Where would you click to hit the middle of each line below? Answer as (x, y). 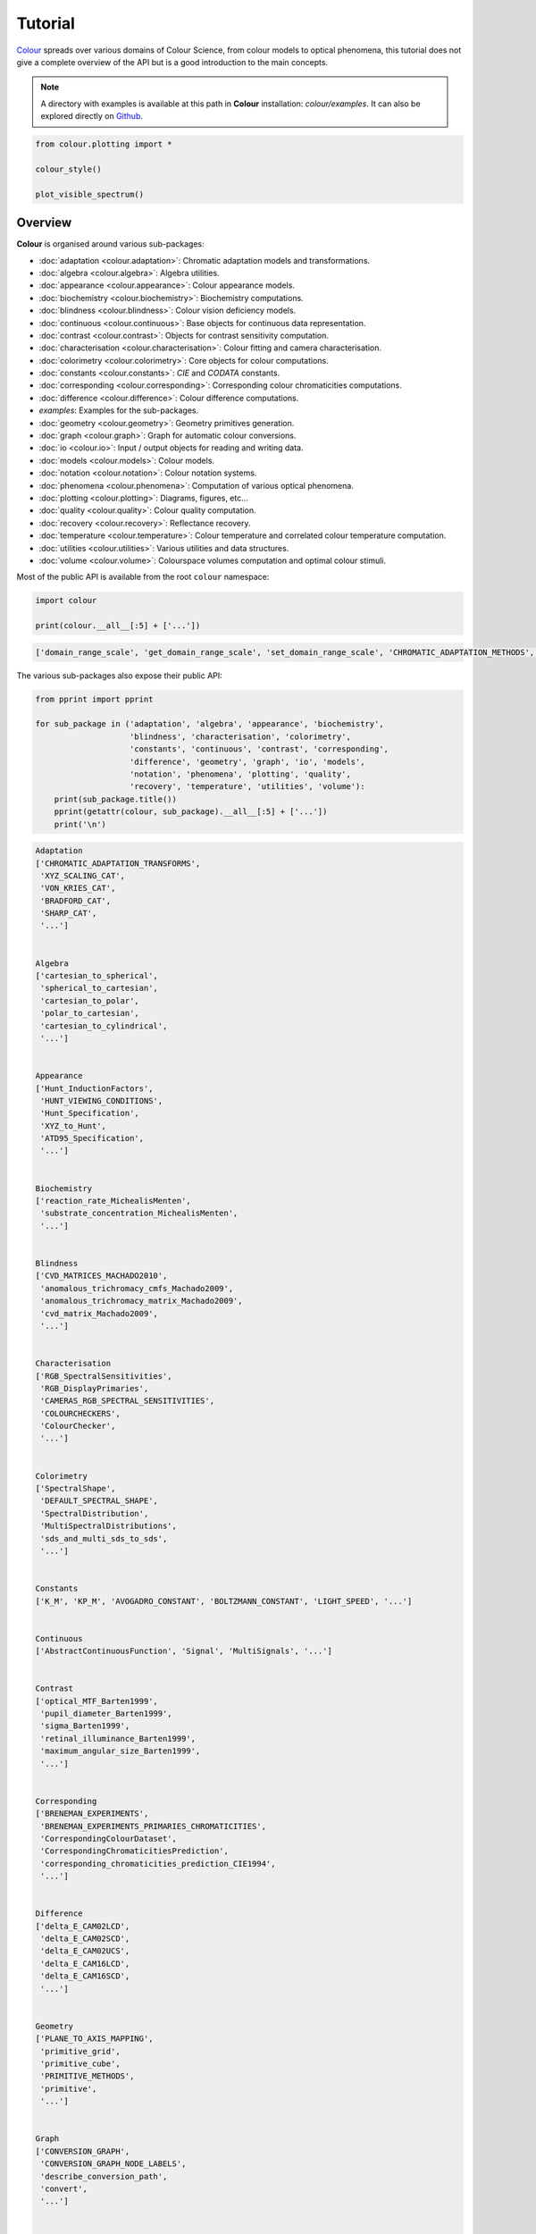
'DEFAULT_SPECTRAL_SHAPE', (99, 1501)
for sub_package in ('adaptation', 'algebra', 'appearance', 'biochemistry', (209, 724)
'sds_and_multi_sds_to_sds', (104, 1538)
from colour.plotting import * (104, 144)
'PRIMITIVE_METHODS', (88, 2076)
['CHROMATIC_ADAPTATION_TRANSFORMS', (118, 863)
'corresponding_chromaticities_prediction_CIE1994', (158, 1864)
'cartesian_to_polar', (90, 1000)
